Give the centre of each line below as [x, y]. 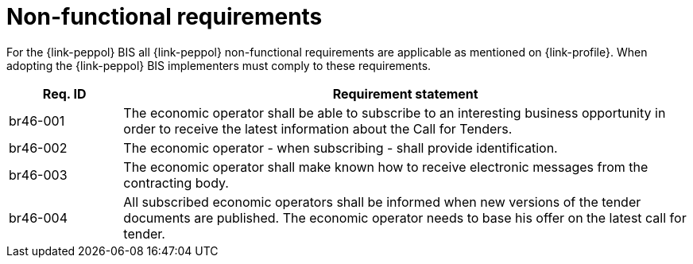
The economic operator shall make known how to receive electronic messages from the [386, 167]
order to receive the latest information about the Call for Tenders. [318, 128]
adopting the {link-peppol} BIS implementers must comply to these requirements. [219, 65]
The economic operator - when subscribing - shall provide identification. [341, 148]
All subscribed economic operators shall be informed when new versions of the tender [382, 202]
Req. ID [64, 93]
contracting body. [176, 182]
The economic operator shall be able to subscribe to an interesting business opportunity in [395, 113]
